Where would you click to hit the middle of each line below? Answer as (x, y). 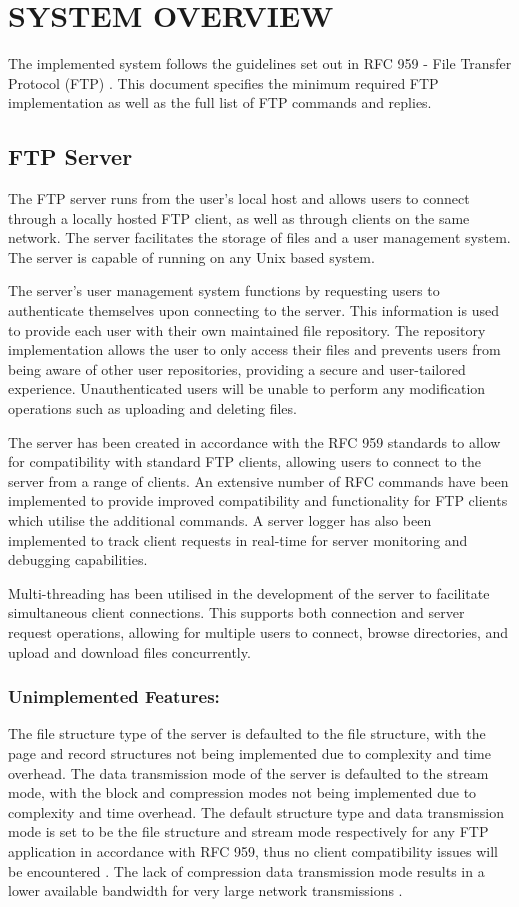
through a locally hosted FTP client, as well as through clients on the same (239, 217)
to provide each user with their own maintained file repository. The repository (247, 329)
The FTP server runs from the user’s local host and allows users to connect (239, 198)
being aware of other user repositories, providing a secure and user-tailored (237, 368)
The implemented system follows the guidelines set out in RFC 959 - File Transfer (260, 63)
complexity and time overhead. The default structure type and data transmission (256, 811)
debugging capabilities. (78, 559)
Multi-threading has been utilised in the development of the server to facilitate (249, 592)
